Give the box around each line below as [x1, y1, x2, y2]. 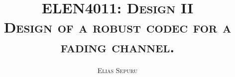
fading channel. [60, 36, 175, 56]
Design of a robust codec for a [3, 17, 232, 37]
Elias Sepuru [97, 65, 138, 75]
